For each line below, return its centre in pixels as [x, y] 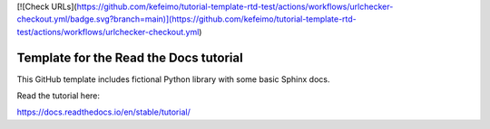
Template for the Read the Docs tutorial [130, 57]
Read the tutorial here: [58, 96]
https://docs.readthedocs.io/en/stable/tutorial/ [103, 112]
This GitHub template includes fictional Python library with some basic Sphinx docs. [173, 79]
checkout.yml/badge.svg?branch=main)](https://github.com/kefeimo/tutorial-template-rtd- [187, 19]
